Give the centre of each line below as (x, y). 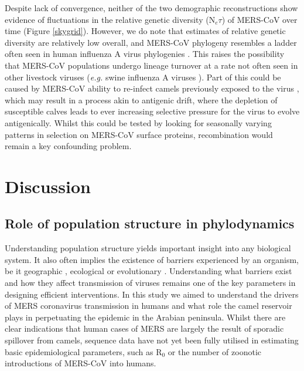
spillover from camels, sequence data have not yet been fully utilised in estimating (152, 340)
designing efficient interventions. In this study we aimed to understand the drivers (152, 294)
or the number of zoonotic (214, 351)
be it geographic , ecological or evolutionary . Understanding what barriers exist (148, 271)
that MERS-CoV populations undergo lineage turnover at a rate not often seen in (151, 65)
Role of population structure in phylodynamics (150, 223)
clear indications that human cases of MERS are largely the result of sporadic (144, 328)
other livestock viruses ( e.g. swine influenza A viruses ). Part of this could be (143, 77)
